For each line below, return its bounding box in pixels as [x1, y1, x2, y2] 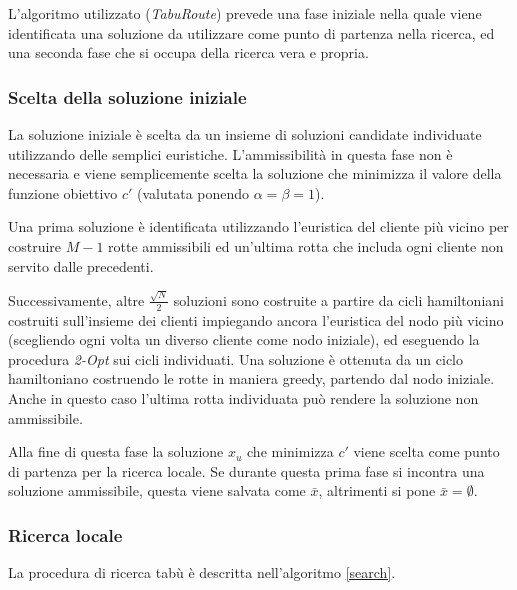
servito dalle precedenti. [8, 255, 154, 276]
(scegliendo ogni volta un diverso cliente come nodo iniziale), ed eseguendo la [8, 329, 480, 350]
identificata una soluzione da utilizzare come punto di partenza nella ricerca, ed [8, 22, 495, 43]
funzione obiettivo [8, 182, 118, 203]
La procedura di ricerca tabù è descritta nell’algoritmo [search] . [8, 562, 396, 583]
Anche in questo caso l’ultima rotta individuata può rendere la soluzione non [8, 388, 479, 409]
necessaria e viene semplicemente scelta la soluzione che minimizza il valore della [8, 163, 502, 184]
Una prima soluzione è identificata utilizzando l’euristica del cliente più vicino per [8, 216, 509, 237]
